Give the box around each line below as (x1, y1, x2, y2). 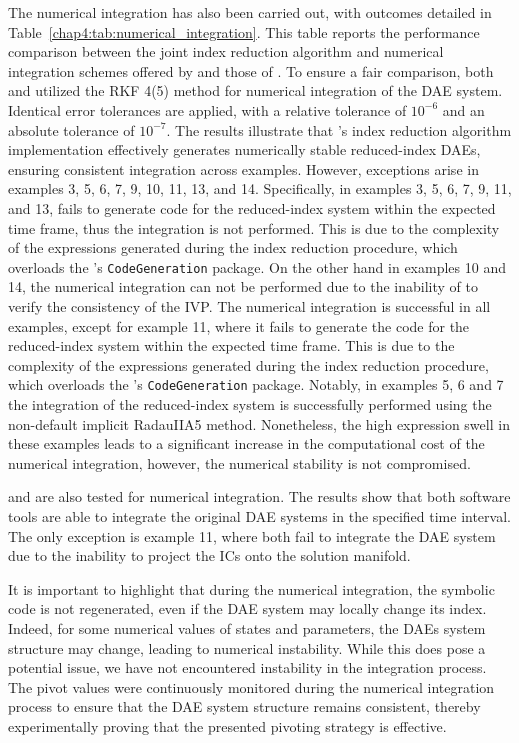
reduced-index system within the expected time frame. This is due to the (8, 335, 455, 356)
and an (442, 99, 485, 120)
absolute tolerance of (8, 119, 135, 140)
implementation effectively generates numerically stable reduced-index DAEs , (8, 139, 481, 160)
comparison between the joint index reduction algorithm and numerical (8, 41, 444, 62)
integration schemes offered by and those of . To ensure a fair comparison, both (8, 60, 494, 81)
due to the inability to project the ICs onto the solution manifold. (8, 545, 411, 566)
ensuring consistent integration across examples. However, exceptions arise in (8, 158, 479, 179)
